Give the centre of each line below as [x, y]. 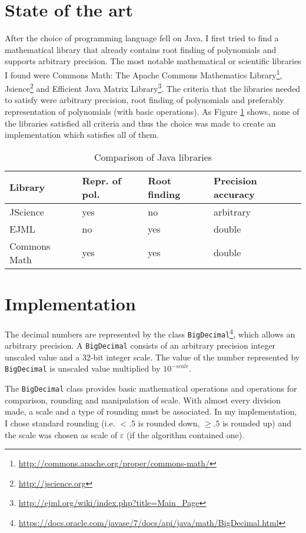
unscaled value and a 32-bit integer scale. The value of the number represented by [152, 357]
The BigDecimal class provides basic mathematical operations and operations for [151, 388]
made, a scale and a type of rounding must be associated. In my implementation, [151, 411]
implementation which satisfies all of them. [82, 135]
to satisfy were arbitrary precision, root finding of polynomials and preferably [144, 100]
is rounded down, [169, 423]
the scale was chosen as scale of [61, 434]
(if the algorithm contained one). [186, 434]
